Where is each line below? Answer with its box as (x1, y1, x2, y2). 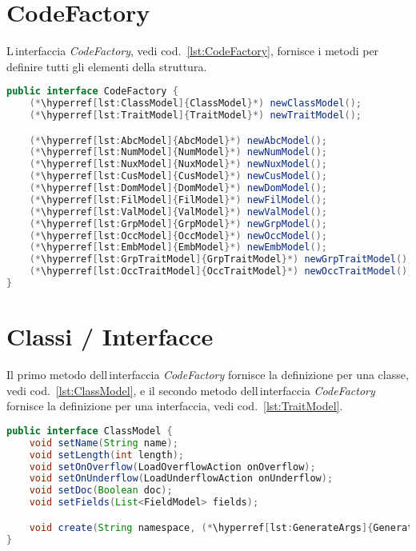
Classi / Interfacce (6, 320, 214, 353)
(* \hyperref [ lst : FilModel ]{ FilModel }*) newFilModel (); (29, 194, 328, 206)
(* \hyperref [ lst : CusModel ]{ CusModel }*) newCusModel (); (29, 170, 328, 182)
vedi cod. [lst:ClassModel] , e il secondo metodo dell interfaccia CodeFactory (6, 381, 375, 398)
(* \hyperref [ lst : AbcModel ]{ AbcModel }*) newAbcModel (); (29, 134, 328, 146)
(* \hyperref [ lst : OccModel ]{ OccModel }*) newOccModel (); (29, 230, 328, 242)
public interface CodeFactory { (6, 86, 178, 98)
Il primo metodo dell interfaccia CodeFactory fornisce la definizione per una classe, (6, 366, 409, 383)
